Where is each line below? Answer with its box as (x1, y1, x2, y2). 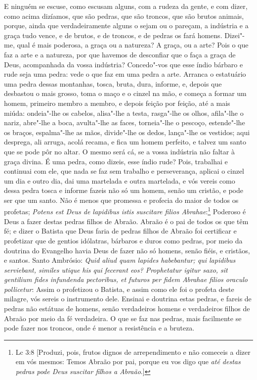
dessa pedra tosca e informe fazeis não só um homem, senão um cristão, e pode (4, 185, 243, 195)
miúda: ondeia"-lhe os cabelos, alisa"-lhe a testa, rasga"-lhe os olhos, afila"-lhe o (4, 107, 244, 118)
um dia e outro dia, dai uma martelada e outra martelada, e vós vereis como (4, 175, 235, 186)
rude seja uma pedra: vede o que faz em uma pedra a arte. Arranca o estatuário (4, 69, 246, 79)
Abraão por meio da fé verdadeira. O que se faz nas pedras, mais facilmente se (4, 313, 242, 323)
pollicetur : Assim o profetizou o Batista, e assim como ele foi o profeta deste (4, 284, 234, 294)
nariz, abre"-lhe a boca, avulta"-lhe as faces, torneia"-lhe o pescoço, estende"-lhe (4, 117, 245, 128)
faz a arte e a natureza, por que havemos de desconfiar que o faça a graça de (4, 49, 236, 59)
